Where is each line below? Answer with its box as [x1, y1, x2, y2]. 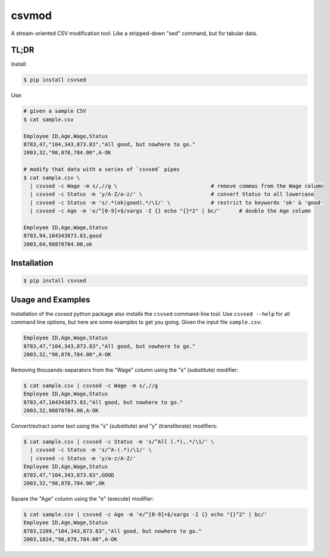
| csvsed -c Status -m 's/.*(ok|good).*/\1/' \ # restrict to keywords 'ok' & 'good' [30, 199, 324, 206]
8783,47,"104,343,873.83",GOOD [23, 471, 115, 478]
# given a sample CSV [23, 107, 87, 115]
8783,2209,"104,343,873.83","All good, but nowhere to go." [23, 527, 202, 534]
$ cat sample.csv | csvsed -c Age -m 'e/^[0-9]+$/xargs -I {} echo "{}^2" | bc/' [23, 511, 268, 518]
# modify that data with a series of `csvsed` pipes [23, 166, 180, 173]
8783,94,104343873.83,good [23, 232, 102, 239]
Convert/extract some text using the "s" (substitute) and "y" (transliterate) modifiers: [11, 422, 218, 430]
